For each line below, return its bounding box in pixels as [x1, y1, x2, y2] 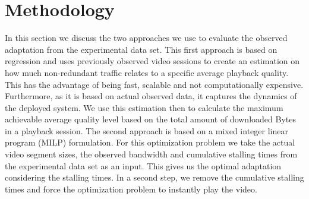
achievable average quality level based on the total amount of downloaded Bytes [5, 113, 296, 125]
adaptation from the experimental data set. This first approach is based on [5, 43, 278, 55]
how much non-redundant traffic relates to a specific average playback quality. [5, 66, 289, 78]
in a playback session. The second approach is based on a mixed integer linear [5, 124, 288, 137]
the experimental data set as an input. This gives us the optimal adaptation [5, 159, 282, 172]
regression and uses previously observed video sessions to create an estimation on [5, 55, 300, 67]
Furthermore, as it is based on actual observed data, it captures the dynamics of [5, 90, 297, 102]
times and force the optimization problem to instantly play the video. [5, 182, 257, 195]
